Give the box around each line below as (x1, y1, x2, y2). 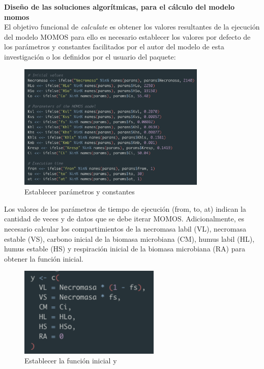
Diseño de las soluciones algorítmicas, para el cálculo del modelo (4, 2, 235, 12)
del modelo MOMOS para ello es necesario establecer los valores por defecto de (4, 31, 251, 42)
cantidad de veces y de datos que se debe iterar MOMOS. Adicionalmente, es (4, 213, 245, 224)
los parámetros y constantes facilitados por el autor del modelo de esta (4, 41, 224, 52)
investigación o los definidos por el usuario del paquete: (4, 51, 176, 62)
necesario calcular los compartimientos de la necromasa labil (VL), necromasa (4, 223, 246, 234)
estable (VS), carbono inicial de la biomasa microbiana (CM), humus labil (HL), (4, 233, 255, 244)
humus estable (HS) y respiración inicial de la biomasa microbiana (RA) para (4, 243, 245, 254)
